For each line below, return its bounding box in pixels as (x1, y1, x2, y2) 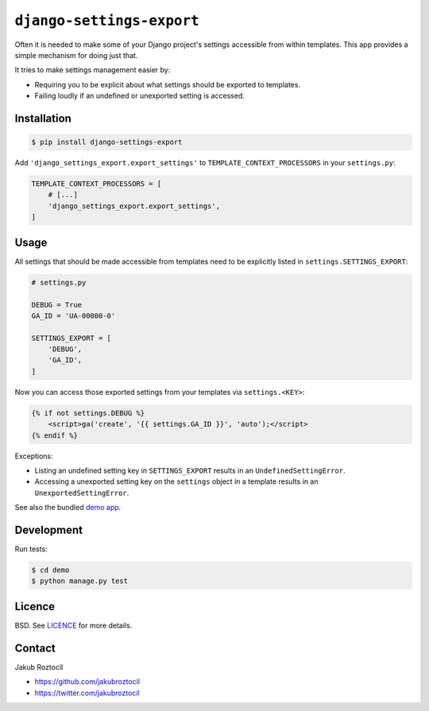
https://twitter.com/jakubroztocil (34, 688, 140, 697)
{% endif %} (31, 431, 79, 440)
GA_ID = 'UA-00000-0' (31, 311, 116, 320)
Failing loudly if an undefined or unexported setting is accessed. (34, 91, 245, 101)
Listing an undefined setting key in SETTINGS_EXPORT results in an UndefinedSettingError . (34, 466, 346, 475)
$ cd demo (31, 566, 70, 575)
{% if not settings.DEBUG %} (31, 408, 145, 417)
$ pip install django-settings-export (31, 137, 183, 147)
